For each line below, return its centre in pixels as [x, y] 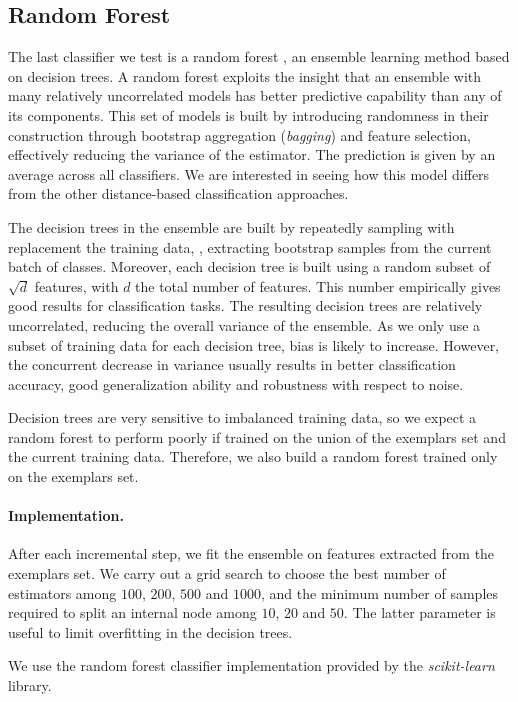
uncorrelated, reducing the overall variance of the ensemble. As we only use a [244, 324]
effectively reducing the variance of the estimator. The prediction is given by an [252, 154]
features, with [76, 285]
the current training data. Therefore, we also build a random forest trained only [253, 456]
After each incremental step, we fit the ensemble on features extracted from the [251, 553]
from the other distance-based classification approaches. [178, 193]
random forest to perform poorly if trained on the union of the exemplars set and [257, 436]
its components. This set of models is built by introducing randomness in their [248, 114]
